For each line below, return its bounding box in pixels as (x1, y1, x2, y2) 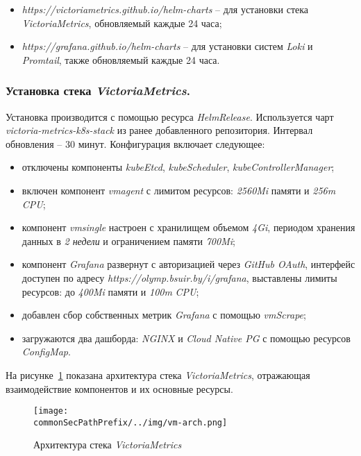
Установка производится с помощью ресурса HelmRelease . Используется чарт (6, 109, 334, 124)
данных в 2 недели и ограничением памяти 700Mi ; (22, 233, 235, 248)
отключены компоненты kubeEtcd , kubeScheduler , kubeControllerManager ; (22, 160, 335, 174)
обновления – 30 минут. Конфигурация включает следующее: (6, 136, 265, 151)
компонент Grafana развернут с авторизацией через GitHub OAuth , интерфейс (22, 257, 355, 271)
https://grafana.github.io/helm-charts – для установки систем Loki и (22, 39, 313, 53)
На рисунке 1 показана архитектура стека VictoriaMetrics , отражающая (6, 367, 310, 382)
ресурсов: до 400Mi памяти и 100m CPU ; (22, 284, 199, 298)
